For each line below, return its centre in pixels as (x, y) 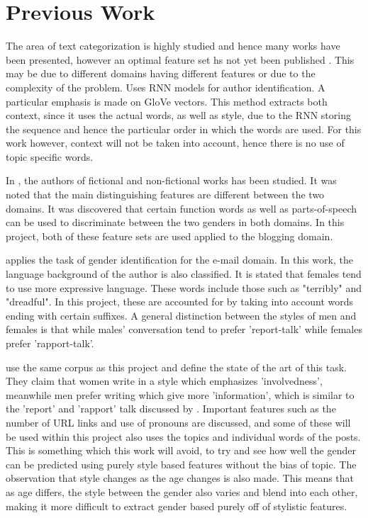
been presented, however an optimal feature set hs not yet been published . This (180, 59)
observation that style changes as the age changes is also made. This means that (180, 478)
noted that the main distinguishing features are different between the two (165, 195)
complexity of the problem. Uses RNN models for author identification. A (166, 87)
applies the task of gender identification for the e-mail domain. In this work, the (179, 260)
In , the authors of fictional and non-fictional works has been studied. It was (171, 180)
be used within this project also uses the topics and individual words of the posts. (183, 436)
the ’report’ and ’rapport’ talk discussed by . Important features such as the (171, 409)
